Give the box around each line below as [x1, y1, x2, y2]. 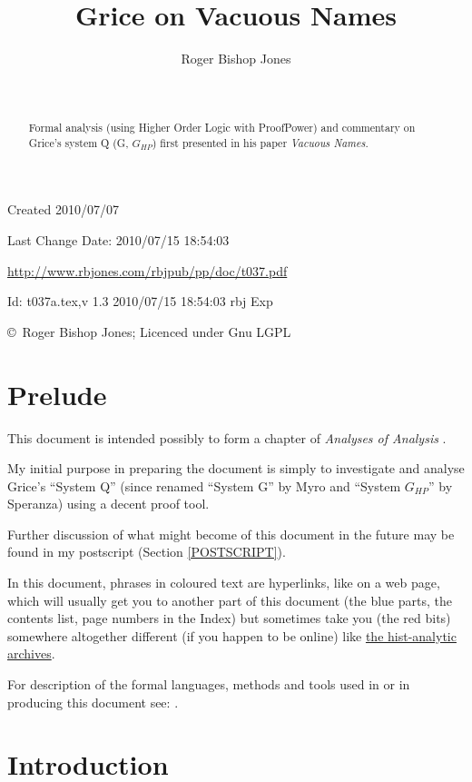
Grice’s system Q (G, [28, 134, 129, 150]
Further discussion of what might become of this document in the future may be [7, 524, 455, 543]
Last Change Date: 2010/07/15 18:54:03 [7, 231, 230, 250]
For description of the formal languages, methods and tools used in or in [7, 675, 410, 694]
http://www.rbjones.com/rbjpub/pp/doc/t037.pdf [7, 261, 288, 280]
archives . [7, 644, 55, 663]
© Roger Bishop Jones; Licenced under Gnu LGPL [7, 322, 291, 341]
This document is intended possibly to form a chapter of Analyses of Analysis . [7, 428, 447, 447]
